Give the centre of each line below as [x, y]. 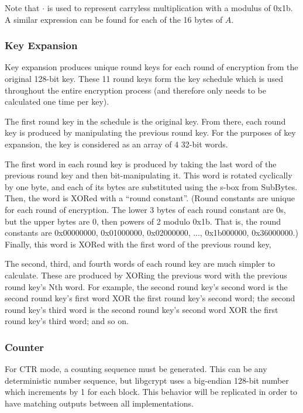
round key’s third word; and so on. [67, 321]
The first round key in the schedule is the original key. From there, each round [145, 121]
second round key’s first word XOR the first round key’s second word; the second [150, 298]
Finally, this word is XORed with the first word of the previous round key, [138, 244]
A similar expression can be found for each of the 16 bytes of [114, 19]
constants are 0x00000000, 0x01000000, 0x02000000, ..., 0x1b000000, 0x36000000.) [151, 233]
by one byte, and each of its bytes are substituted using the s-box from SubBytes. [151, 186]
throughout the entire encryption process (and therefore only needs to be [135, 90]
